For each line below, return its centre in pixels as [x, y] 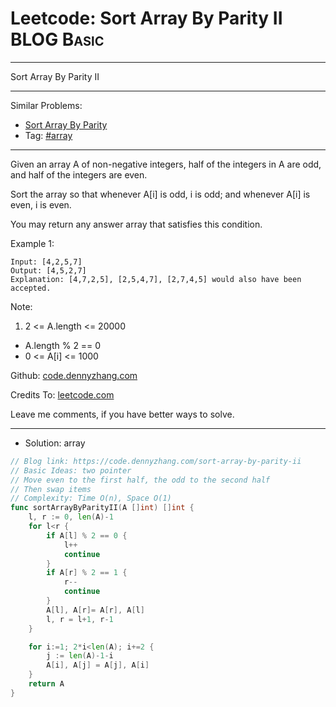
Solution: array [55, 443]
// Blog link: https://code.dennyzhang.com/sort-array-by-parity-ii [156, 461]
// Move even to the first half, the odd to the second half [140, 480]
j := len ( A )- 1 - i [80, 656]
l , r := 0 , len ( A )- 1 [71, 517]
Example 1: [32, 243]
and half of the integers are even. [79, 174]
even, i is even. [41, 204]
